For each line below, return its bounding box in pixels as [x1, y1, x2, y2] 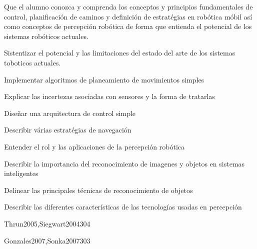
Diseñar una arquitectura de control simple [4, 107, 136, 118]
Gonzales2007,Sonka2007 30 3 [4, 235, 90, 245]
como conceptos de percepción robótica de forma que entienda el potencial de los [4, 21, 252, 31]
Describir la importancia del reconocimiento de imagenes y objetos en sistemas [4, 158, 245, 168]
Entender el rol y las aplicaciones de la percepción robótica [4, 141, 185, 151]
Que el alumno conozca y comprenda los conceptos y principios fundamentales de [4, 1, 253, 11]
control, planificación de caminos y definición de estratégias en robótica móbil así [4, 11, 252, 21]
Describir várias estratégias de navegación [4, 124, 131, 135]
